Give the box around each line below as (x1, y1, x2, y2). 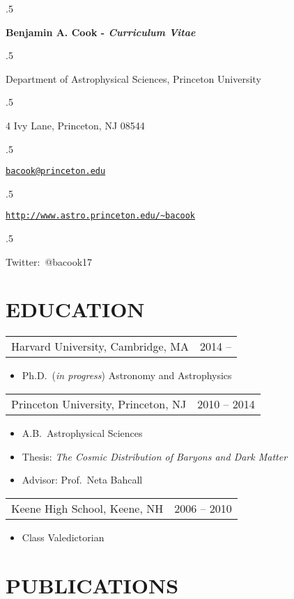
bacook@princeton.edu (6, 166, 106, 177)
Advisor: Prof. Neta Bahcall (22, 472, 143, 487)
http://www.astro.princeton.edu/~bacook (6, 211, 196, 221)
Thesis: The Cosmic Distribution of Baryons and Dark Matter (22, 449, 288, 463)
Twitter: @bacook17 (6, 254, 93, 269)
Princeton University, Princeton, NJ (11, 395, 187, 412)
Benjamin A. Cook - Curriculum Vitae (6, 24, 196, 39)
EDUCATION (6, 295, 145, 324)
